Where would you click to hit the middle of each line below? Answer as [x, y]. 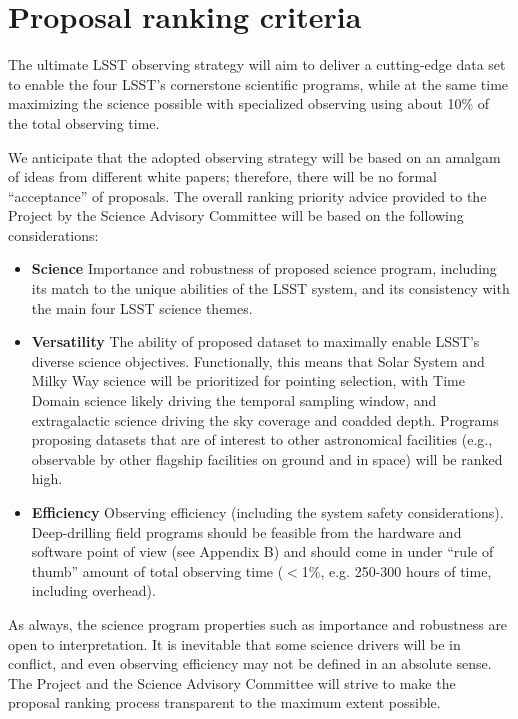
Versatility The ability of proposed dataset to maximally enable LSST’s [255, 341]
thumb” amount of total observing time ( [157, 570]
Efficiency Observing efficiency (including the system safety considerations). [267, 512]
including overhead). [93, 590]
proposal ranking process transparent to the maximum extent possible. [224, 702]
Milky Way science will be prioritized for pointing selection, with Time [248, 380]
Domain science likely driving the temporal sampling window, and [234, 400]
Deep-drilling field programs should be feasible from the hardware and [246, 531]
